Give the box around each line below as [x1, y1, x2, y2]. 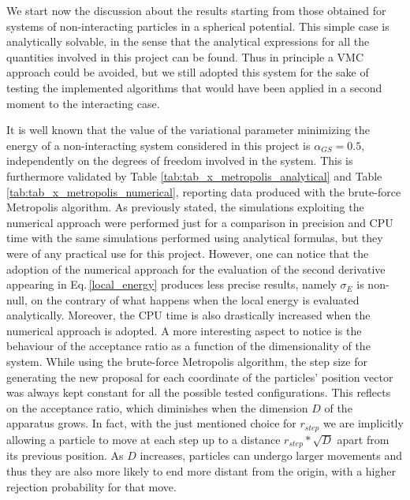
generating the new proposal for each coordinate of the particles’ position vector [6, 368, 393, 385]
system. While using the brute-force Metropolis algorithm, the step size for [6, 353, 367, 370]
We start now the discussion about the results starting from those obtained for [6, 2, 386, 18]
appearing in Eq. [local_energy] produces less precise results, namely [6, 276, 337, 293]
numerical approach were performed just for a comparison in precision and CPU [6, 214, 393, 230]
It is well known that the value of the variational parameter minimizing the [6, 121, 371, 138]
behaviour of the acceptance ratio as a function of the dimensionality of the [6, 338, 371, 354]
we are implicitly [322, 415, 404, 431]
